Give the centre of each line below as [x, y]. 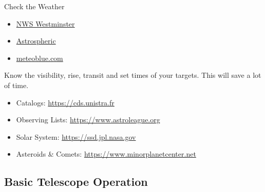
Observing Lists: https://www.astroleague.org [88, 120]
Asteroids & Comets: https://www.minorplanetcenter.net [106, 154]
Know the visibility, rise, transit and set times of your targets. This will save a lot [133, 75]
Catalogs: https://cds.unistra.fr [65, 102]
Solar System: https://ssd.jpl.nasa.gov [76, 136]
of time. [16, 85]
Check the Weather [34, 6]
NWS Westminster [45, 23]
